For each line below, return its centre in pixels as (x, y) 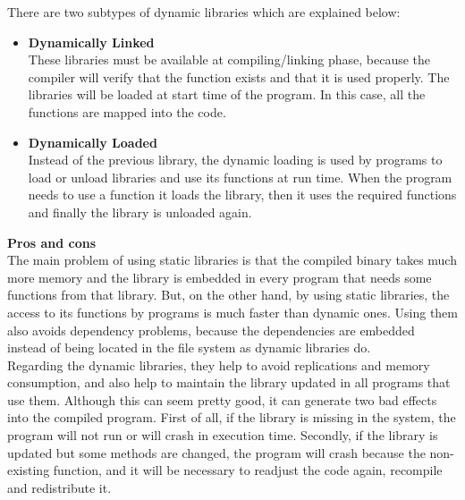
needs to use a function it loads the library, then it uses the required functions (242, 195)
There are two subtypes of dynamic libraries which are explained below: (204, 12)
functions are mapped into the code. (127, 111)
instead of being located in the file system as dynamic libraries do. (189, 347)
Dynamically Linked (91, 42)
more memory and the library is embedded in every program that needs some (220, 277)
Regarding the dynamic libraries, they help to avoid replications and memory (219, 364)
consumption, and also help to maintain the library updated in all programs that (229, 382)
